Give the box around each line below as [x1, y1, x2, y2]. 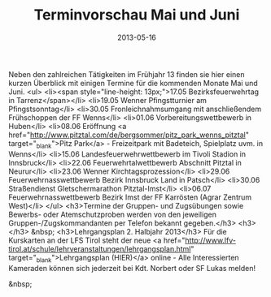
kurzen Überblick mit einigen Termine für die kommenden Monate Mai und [8, 78, 258, 88]
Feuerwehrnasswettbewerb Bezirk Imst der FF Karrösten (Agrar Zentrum [8, 192, 252, 202]
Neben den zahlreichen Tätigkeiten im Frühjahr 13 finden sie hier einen [8, 69, 245, 79]
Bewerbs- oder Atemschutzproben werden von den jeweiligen [8, 209, 217, 219]
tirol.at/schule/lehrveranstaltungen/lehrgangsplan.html [8, 243, 191, 253]
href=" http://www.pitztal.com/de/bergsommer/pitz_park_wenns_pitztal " [8, 130, 250, 140]
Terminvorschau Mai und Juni [33, 6, 240, 24]
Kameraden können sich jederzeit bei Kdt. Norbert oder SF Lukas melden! [8, 263, 256, 273]
